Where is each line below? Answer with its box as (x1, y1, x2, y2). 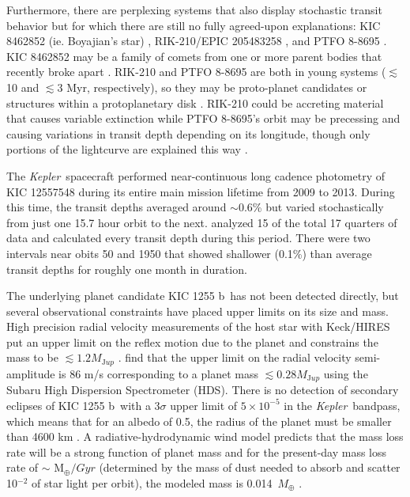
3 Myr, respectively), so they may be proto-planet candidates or (57, 78, 367, 95)
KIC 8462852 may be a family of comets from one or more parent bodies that (6, 47, 382, 64)
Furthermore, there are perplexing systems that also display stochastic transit (6, 2, 382, 17)
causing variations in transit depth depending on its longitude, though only (6, 125, 371, 142)
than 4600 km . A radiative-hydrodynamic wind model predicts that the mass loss (6, 428, 404, 445)
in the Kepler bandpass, (284, 396, 401, 413)
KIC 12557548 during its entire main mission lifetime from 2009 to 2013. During (6, 183, 395, 199)
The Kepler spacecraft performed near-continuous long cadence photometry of (6, 167, 385, 184)
